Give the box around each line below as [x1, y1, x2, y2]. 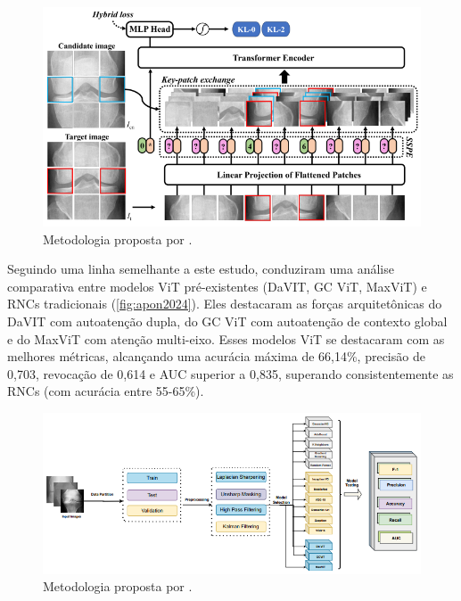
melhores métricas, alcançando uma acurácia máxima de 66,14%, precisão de [7, 347, 425, 366]
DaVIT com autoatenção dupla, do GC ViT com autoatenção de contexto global [7, 311, 448, 330]
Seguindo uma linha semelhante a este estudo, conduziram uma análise [7, 259, 394, 278]
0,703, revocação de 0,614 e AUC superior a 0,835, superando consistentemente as [7, 364, 454, 383]
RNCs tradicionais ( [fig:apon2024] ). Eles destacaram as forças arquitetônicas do [7, 294, 442, 313]
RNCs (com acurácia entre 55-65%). [7, 382, 204, 400]
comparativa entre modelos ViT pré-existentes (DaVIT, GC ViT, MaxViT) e [7, 276, 427, 295]
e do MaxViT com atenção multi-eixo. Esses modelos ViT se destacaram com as [7, 329, 445, 348]
